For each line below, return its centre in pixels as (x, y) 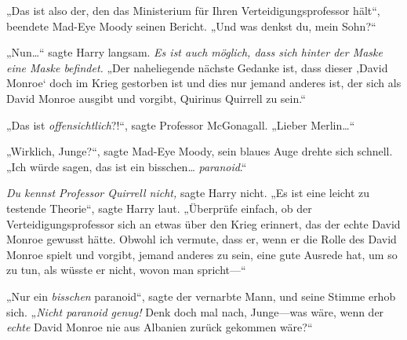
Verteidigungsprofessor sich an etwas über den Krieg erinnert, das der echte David (203, 223)
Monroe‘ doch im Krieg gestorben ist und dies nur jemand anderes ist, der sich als (204, 83)
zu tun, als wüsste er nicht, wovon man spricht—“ (126, 270)
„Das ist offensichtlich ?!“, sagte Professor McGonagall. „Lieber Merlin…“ (181, 124)
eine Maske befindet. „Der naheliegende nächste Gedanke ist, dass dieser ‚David (197, 67)
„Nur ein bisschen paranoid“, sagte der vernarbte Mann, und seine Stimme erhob (201, 296)
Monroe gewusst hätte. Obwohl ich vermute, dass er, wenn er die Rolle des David (202, 239)
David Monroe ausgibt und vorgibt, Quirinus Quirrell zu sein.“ (156, 98)
